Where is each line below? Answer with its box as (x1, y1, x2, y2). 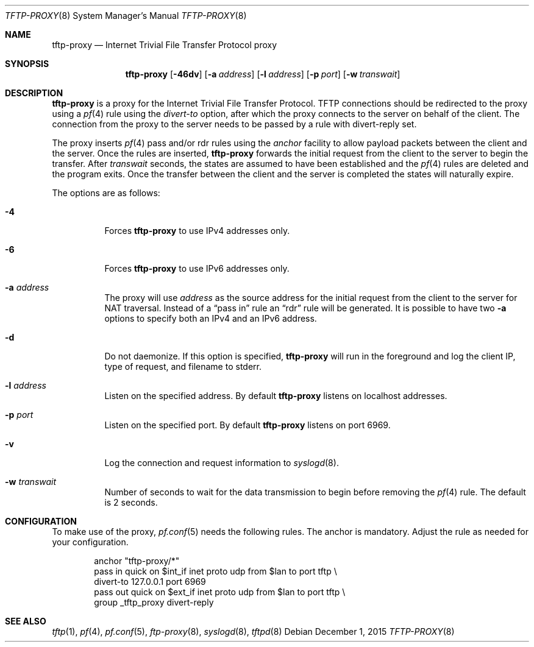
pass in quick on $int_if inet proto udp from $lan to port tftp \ (94, 566, 337, 576)
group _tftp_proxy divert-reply (94, 597, 214, 607)
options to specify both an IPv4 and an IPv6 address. (104, 313, 317, 323)
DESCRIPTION (5, 88, 63, 98)
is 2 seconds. (104, 497, 158, 507)
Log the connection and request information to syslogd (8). (104, 458, 339, 468)
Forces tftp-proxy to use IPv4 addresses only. (104, 225, 290, 236)
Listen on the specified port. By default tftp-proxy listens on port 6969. (104, 420, 391, 430)
